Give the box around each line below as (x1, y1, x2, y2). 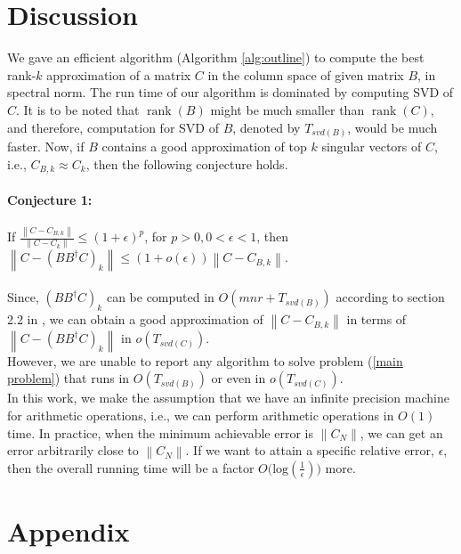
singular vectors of (321, 137, 422, 156)
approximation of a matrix (46, 65, 191, 84)
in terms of (346, 310, 407, 329)
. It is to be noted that (16, 100, 140, 118)
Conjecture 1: (7, 190, 93, 208)
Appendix (7, 513, 130, 550)
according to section (336, 288, 445, 306)
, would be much (347, 118, 438, 136)
